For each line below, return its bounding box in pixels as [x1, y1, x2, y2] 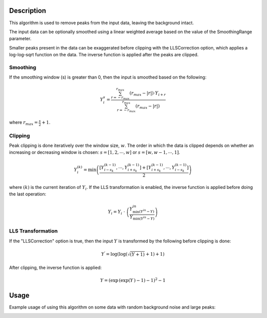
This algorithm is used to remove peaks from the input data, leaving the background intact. [9, 20, 194, 26]
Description [9, 6, 46, 15]
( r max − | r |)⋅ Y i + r [129, 91, 166, 97]
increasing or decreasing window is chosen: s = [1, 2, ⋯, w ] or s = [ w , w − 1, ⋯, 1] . [9, 149, 180, 155]
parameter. [9, 36, 32, 42]
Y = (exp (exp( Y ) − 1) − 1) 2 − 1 [100, 277, 166, 283]
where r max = [9, 119, 38, 127]
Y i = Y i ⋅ [108, 209, 126, 216]
